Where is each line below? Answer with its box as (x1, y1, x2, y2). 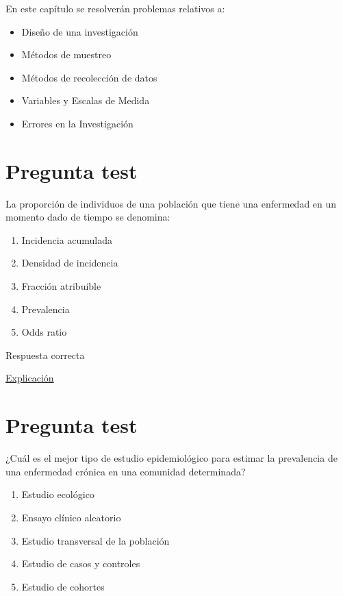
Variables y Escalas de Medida (21, 93, 150, 108)
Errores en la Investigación (21, 116, 134, 130)
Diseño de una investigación (21, 24, 138, 38)
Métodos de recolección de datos (21, 70, 157, 84)
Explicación (5, 371, 54, 385)
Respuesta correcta (5, 347, 85, 362)
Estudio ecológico (21, 487, 94, 501)
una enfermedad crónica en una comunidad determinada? (5, 464, 246, 478)
